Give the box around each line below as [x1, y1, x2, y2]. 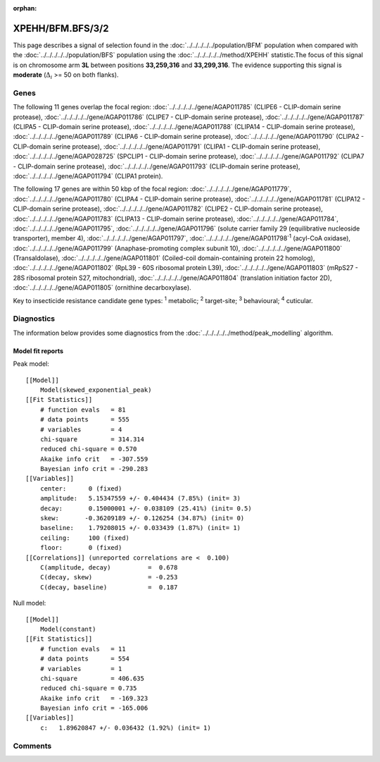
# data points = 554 [39, 655, 130, 663]
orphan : [13, 4, 37, 12]
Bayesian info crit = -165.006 [39, 704, 148, 712]
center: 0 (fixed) [39, 484, 122, 493]
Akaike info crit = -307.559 [39, 455, 148, 463]
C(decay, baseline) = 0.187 [39, 583, 178, 591]
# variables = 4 [39, 425, 122, 434]
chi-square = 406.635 [39, 674, 144, 682]
